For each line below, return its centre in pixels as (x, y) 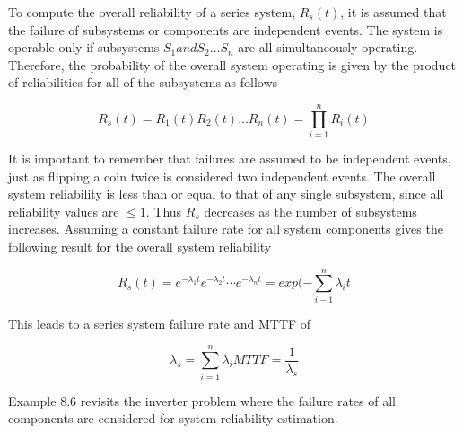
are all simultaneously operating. (328, 47)
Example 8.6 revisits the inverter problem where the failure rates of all (202, 400)
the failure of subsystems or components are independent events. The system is (226, 29)
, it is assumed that (393, 12)
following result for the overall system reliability (140, 247)
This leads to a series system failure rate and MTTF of (160, 323)
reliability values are (64, 211)
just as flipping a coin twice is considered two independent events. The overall (222, 176)
